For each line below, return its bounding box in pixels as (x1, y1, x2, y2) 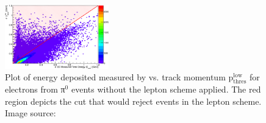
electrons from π (5, 83, 65, 96)
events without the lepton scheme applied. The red (71, 83, 261, 96)
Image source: (5, 107, 56, 119)
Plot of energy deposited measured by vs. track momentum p (5, 71, 234, 83)
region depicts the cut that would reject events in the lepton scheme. (5, 94, 262, 107)
